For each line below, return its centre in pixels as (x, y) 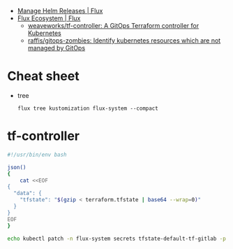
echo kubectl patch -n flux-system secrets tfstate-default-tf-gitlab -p (117, 239)
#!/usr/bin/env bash (37, 155)
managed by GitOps (57, 48)
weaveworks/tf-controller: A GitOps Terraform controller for (113, 26)
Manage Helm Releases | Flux (60, 11)
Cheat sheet (43, 76)
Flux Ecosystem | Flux (49, 18)
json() (17, 167)
